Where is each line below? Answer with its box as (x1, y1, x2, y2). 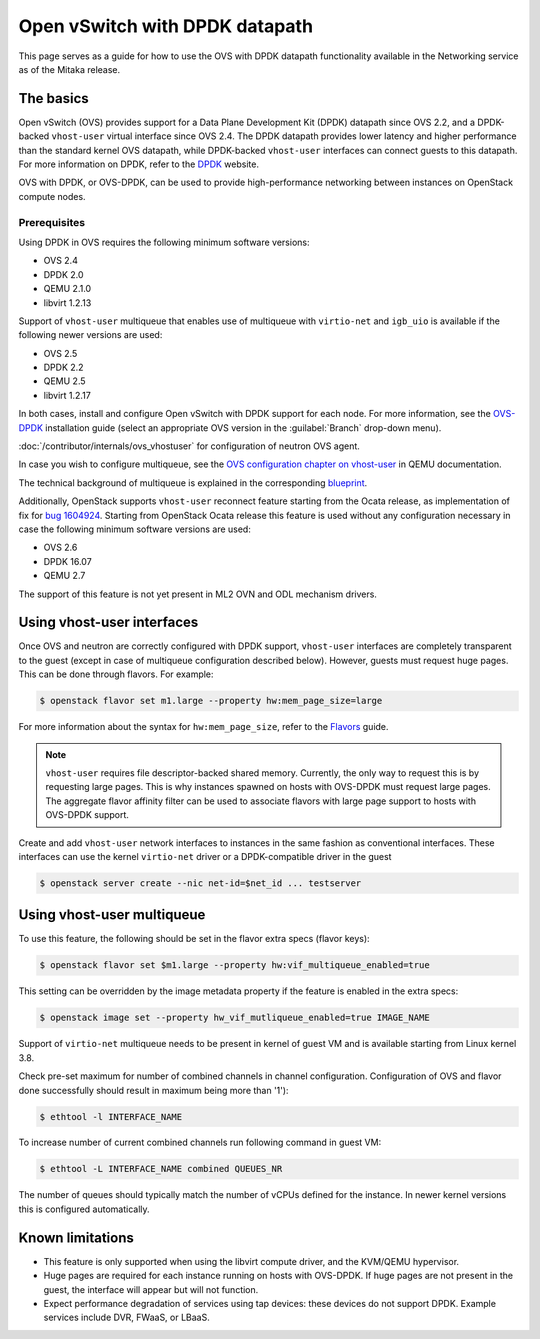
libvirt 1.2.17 (43, 389, 92, 401)
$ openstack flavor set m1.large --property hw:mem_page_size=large (39, 695, 383, 707)
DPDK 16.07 (43, 555, 92, 567)
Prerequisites (18, 215, 85, 229)
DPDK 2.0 (43, 268, 84, 280)
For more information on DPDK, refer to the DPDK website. (18, 158, 260, 170)
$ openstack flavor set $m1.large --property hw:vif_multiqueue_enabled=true (39, 960, 430, 971)
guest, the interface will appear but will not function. (43, 1283, 259, 1295)
